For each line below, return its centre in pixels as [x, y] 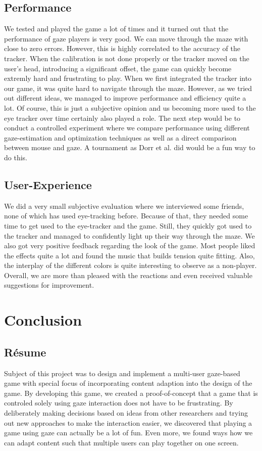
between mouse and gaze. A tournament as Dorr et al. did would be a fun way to [130, 147]
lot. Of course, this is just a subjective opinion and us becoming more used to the [130, 107]
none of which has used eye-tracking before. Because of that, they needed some [126, 216]
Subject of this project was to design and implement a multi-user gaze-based [122, 373]
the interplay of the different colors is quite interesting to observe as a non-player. [130, 265]
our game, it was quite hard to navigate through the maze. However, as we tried [128, 88]
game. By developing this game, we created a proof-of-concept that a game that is [131, 393]
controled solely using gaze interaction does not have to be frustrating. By [119, 403]
